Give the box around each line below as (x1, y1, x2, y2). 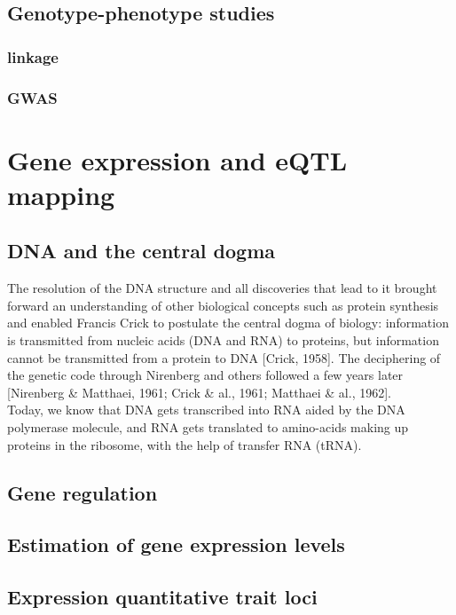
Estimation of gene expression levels (7, 531, 345, 558)
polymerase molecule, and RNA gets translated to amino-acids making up (7, 417, 409, 436)
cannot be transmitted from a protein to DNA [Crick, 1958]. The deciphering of (7, 348, 441, 367)
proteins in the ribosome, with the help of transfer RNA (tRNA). (7, 435, 362, 453)
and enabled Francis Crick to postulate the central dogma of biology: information (7, 313, 449, 332)
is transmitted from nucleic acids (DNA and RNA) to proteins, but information (7, 331, 439, 350)
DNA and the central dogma (7, 237, 276, 264)
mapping (7, 176, 115, 212)
